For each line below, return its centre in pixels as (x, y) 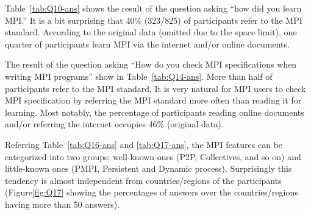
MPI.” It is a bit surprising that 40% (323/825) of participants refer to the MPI (154, 20)
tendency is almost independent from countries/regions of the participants (143, 180)
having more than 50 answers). (63, 204)
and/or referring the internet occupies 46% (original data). (114, 124)
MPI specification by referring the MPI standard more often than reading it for (153, 100)
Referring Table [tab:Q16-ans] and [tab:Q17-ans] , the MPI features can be (144, 144)
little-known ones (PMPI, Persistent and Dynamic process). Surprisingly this (148, 168)
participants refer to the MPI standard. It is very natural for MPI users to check (155, 88)
